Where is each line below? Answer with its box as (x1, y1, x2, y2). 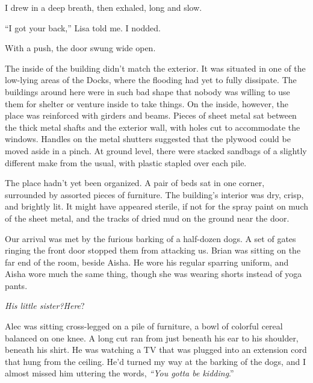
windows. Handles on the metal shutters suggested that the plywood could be (5, 132, 291, 145)
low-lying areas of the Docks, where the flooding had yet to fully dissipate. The (5, 73, 297, 86)
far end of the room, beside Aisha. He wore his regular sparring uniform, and (5, 255, 289, 268)
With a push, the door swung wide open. (5, 42, 156, 54)
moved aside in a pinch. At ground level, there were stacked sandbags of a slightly (5, 144, 307, 157)
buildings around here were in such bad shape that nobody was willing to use (5, 85, 290, 98)
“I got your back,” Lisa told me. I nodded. (5, 21, 161, 34)
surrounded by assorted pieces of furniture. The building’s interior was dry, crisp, (5, 188, 304, 201)
